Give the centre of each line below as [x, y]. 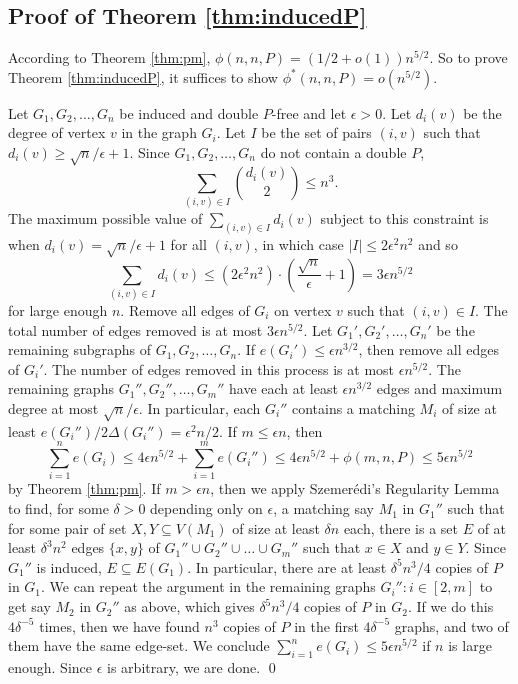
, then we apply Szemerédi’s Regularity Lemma [355, 488]
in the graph [159, 132]
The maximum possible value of [105, 218]
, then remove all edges [429, 349]
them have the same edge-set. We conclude [139, 645]
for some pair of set [67, 527]
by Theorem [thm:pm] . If [84, 488]
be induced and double [189, 112]
